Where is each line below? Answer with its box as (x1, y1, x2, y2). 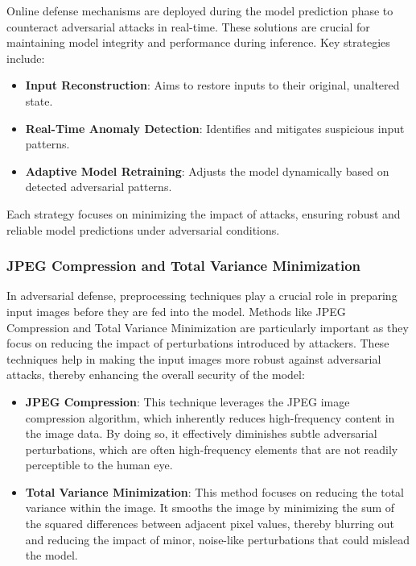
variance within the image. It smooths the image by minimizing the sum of (25, 499, 395, 516)
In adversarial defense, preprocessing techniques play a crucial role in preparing (6, 287, 397, 304)
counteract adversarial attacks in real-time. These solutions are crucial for (6, 18, 370, 35)
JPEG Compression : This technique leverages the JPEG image (25, 393, 350, 410)
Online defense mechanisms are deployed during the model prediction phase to (6, 2, 393, 19)
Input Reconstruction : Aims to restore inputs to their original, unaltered (25, 77, 400, 94)
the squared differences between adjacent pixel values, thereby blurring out (25, 515, 394, 532)
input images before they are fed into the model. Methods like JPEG (6, 302, 346, 319)
